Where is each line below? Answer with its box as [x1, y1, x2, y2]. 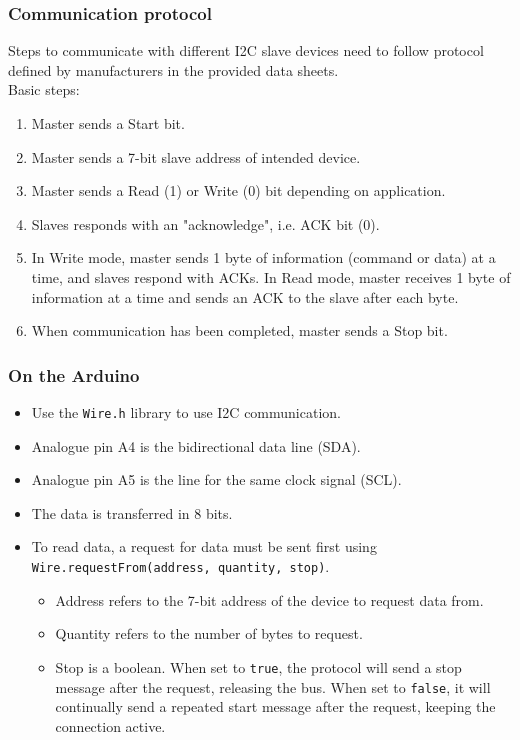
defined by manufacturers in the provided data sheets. [8, 59, 339, 80]
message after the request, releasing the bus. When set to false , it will [55, 676, 491, 697]
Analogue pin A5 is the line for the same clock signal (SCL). [31, 469, 402, 490]
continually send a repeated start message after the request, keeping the [55, 696, 496, 717]
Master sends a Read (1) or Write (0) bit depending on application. [31, 180, 446, 201]
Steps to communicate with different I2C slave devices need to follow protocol [8, 40, 484, 61]
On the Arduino [8, 362, 140, 387]
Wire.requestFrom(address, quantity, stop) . [31, 556, 330, 576]
